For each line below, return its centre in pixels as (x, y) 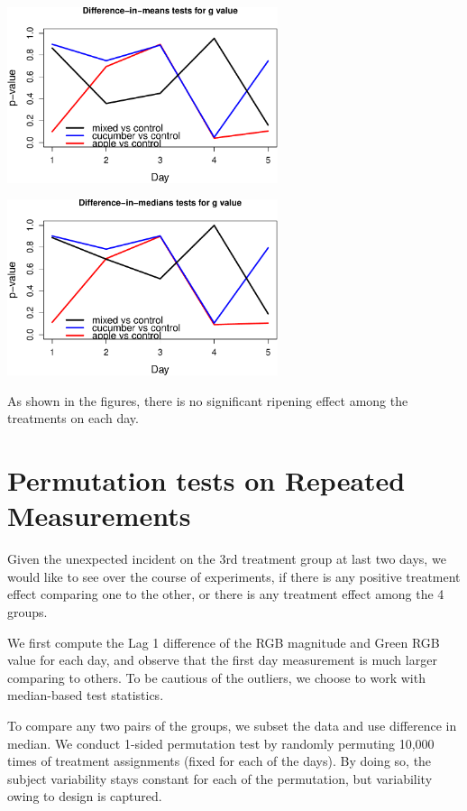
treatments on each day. (73, 418)
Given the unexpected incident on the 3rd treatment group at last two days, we (227, 559)
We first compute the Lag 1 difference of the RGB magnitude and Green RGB (224, 642)
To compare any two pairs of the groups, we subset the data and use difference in (232, 725)
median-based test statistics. (86, 695)
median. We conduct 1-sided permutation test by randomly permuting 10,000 (221, 743)
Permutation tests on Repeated (206, 480)
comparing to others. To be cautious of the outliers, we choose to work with (216, 677)
